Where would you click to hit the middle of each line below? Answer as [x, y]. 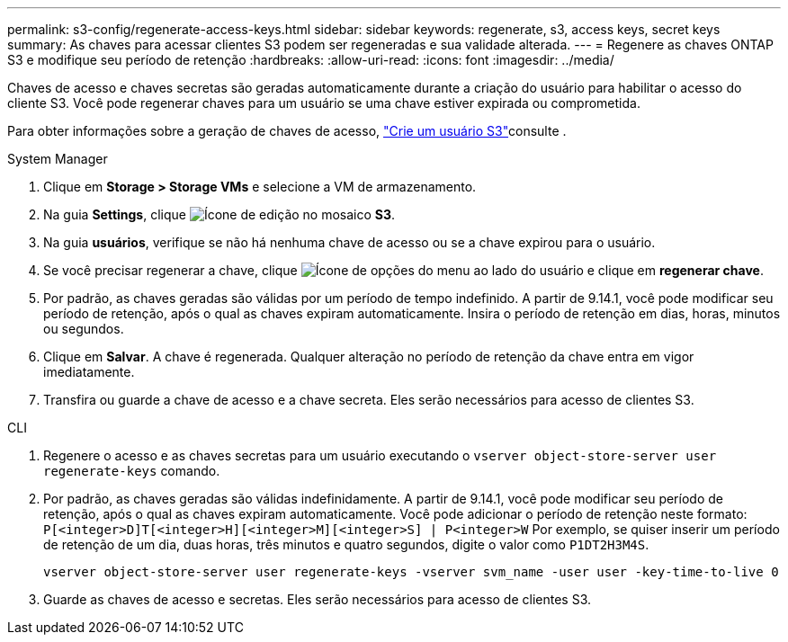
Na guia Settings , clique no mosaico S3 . [219, 214]
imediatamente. [89, 372]
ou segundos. [84, 329]
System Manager [58, 159]
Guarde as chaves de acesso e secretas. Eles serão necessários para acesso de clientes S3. [318, 599]
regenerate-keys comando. [132, 471]
